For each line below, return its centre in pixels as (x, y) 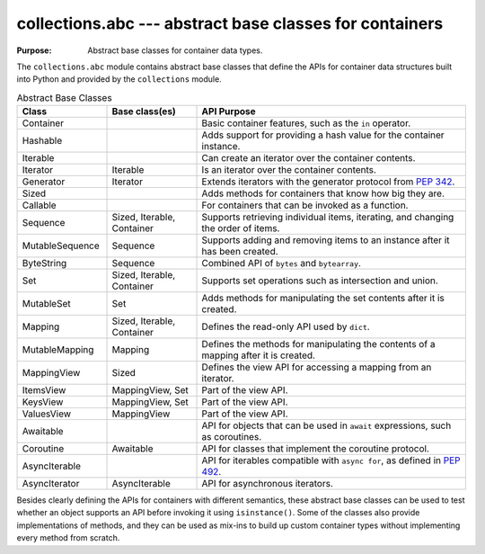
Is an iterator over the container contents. (289, 170)
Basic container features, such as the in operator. (306, 123)
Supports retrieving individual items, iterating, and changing (328, 218)
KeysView (43, 402)
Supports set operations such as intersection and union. (320, 281)
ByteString (44, 264)
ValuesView (47, 414)
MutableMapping (58, 350)
